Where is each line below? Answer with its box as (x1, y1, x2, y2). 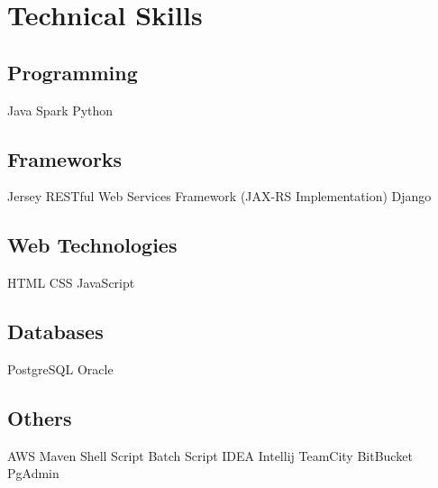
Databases (7, 318, 104, 345)
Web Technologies (7, 231, 178, 259)
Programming (7, 58, 138, 86)
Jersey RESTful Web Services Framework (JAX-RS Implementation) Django (7, 187, 432, 206)
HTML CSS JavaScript (7, 273, 135, 292)
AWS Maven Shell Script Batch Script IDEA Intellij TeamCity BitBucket (7, 446, 413, 465)
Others (7, 403, 72, 431)
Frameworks (7, 144, 123, 172)
